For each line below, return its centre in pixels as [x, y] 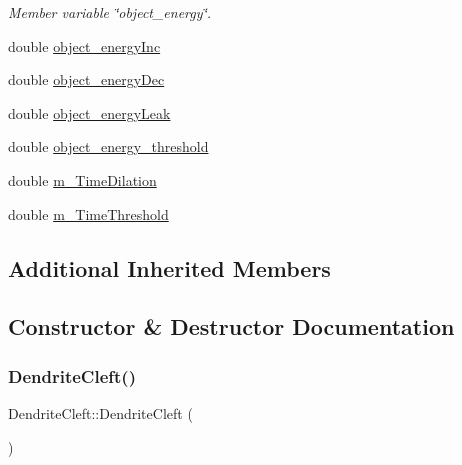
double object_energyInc [84, 45]
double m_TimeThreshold [88, 213]
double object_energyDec [86, 79]
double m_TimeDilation [82, 179]
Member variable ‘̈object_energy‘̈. [110, 12]
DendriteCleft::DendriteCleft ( [100, 412]
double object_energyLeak [89, 112]
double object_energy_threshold [108, 146]
